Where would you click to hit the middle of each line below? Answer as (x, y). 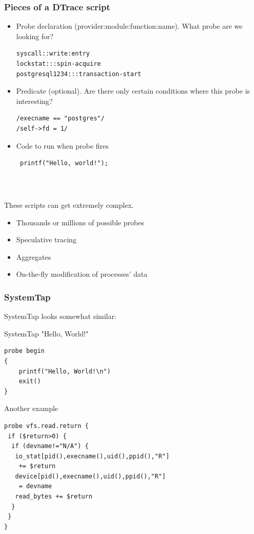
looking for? (35, 36)
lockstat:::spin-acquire (58, 64)
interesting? (34, 101)
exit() (30, 381)
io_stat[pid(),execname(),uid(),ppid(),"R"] (92, 456)
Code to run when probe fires (62, 145)
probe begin (24, 351)
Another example (31, 408)
